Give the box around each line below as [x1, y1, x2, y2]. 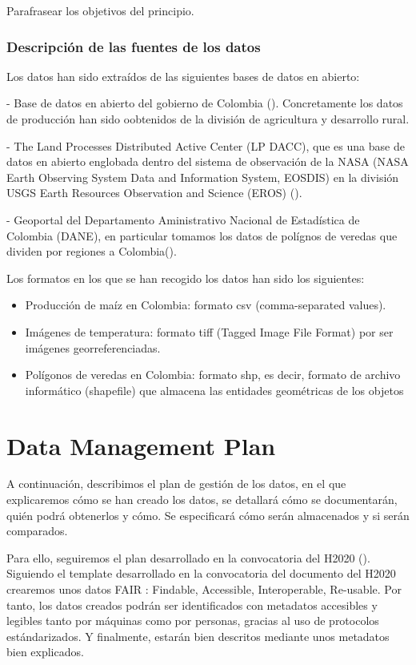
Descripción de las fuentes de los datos [6, 36, 261, 56]
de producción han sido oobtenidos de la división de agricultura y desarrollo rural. [6, 111, 410, 127]
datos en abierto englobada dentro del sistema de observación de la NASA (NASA [6, 153, 409, 170]
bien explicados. [6, 643, 84, 660]
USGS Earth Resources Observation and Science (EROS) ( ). [6, 184, 302, 201]
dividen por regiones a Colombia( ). [6, 243, 177, 260]
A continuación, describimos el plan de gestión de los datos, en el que [6, 475, 346, 492]
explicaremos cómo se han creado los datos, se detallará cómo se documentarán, [6, 491, 398, 508]
